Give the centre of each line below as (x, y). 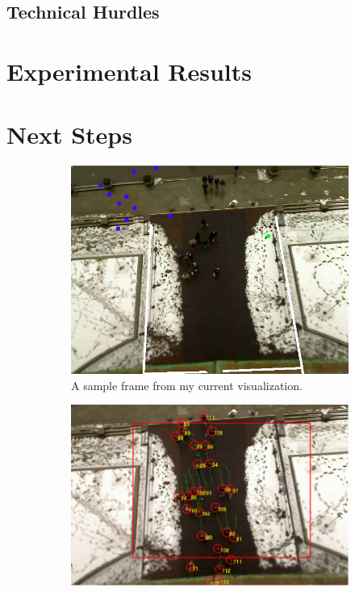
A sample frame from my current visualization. (187, 385)
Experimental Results (129, 71)
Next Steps (69, 134)
